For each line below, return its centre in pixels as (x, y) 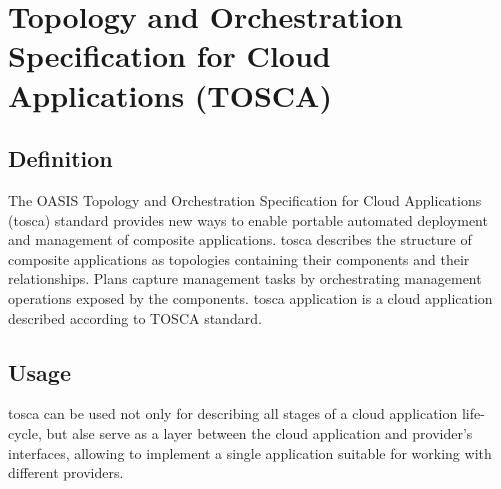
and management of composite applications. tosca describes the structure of (240, 239)
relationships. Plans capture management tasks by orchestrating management (245, 278)
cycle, (25, 432)
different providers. (66, 472)
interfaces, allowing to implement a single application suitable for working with (250, 452)
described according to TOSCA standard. (135, 317)
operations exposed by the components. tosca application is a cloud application (250, 297)
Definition (60, 158)
